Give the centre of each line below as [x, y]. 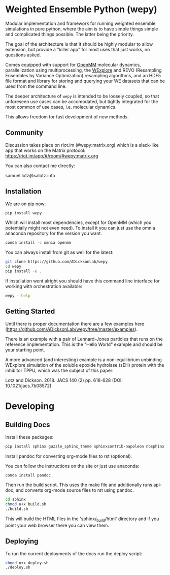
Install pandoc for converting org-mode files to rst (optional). [69, 456]
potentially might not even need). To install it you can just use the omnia [80, 228]
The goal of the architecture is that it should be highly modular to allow [79, 44]
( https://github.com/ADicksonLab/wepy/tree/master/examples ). [72, 329]
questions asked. [23, 55]
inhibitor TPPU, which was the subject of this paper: [60, 370]
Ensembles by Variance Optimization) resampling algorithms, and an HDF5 [83, 75]
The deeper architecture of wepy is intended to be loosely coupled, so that [82, 96]
